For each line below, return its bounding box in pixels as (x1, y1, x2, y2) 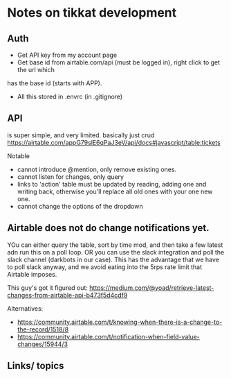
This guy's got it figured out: (7, 283, 89, 292)
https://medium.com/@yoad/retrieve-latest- (89, 283, 214, 292)
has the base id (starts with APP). (7, 79, 102, 87)
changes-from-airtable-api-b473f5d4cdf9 (7, 291, 128, 299)
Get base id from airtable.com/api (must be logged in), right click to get (17, 58, 220, 67)
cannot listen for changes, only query (17, 172, 124, 181)
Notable (7, 151, 30, 160)
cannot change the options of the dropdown (17, 202, 143, 210)
